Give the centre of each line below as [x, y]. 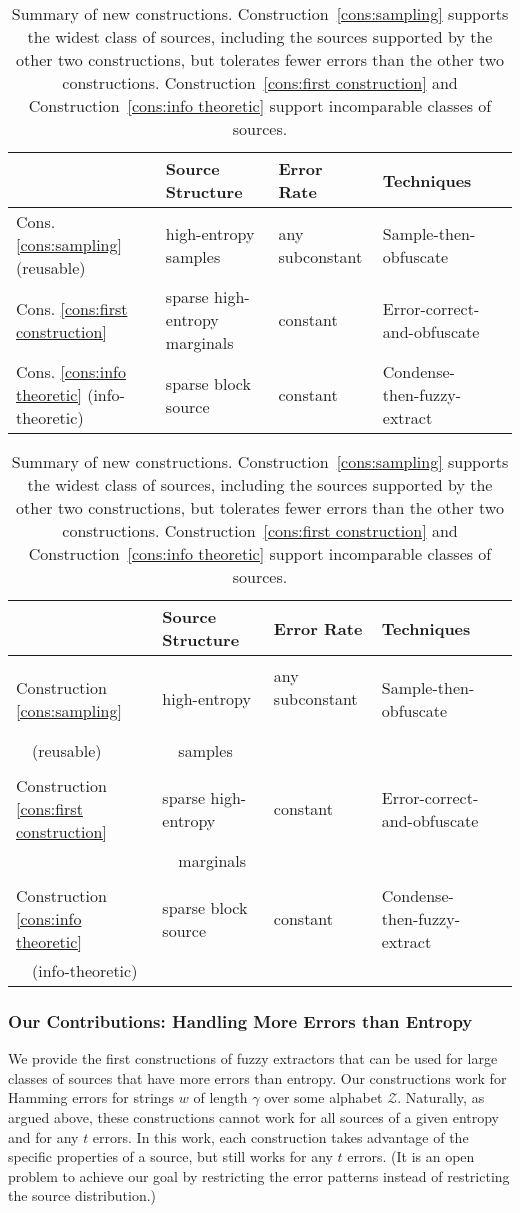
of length [220, 1097]
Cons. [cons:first [72, 308]
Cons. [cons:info [71, 371]
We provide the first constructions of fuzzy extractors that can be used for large [253, 1058]
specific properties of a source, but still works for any [170, 1156]
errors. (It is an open [411, 1156]
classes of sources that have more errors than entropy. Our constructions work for [257, 1077]
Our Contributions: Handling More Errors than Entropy [240, 1020]
